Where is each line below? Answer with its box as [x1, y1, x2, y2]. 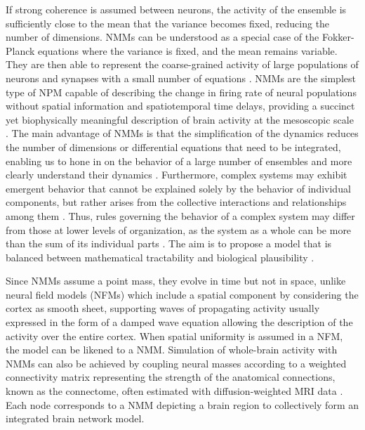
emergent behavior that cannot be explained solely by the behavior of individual [6, 181, 351, 195]
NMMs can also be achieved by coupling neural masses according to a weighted [6, 356, 347, 370]
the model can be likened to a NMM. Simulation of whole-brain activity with [6, 342, 338, 357]
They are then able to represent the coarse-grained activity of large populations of [6, 57, 359, 72]
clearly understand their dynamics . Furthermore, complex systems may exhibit [6, 167, 347, 182]
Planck [6, 43, 35, 58]
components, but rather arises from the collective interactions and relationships [6, 195, 347, 209]
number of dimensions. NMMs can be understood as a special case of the [6, 30, 319, 44]
